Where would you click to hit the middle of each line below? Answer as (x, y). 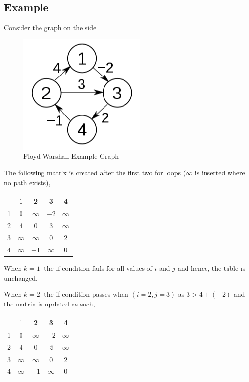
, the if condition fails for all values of (96, 268)
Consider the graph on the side (50, 28)
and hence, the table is (211, 268)
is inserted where (220, 172)
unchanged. (21, 277)
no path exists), (27, 182)
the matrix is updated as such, (50, 303)
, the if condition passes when (84, 294)
